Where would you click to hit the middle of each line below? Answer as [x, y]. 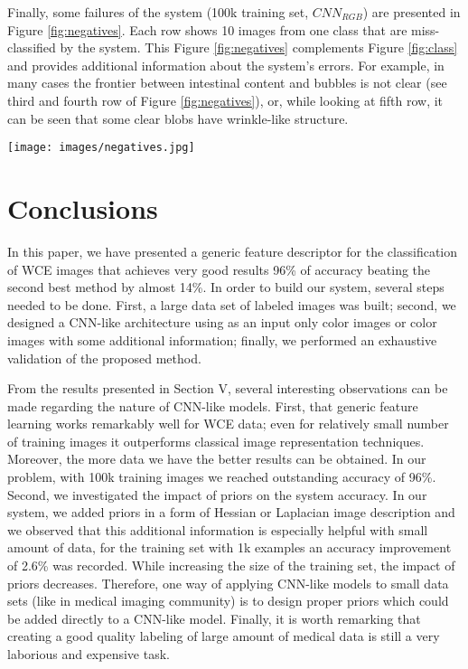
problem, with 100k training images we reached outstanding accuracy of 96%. [222, 477]
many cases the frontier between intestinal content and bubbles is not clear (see [227, 83]
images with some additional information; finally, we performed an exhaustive [222, 339]
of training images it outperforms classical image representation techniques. [216, 441]
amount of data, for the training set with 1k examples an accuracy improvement [229, 547]
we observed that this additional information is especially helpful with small [218, 529]
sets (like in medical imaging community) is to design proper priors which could [228, 601]
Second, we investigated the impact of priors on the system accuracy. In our [217, 494]
